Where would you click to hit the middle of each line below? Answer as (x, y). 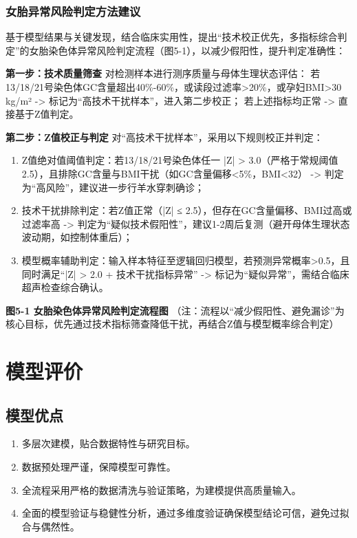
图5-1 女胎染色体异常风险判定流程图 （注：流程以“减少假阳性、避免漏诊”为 (175, 310)
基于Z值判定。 (47, 114)
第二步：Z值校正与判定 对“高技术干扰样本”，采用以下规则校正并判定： (164, 137)
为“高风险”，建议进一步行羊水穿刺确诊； (113, 187)
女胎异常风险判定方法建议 (73, 11)
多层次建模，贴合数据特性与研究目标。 (108, 443)
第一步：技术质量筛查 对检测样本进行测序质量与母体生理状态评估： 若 (163, 73)
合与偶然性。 (51, 526)
